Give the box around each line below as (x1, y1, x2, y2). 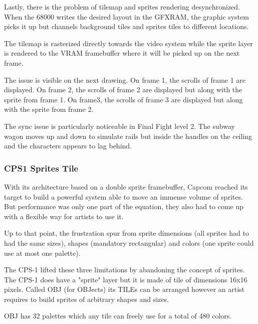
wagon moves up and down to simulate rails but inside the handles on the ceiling (4, 130, 252, 141)
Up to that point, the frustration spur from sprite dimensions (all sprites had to (4, 228, 249, 238)
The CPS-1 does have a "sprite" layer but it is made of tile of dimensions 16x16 (4, 274, 247, 284)
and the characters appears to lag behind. (4, 140, 132, 151)
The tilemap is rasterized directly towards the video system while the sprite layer (4, 38, 253, 48)
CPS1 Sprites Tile (4, 161, 79, 174)
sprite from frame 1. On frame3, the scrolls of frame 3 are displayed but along (4, 94, 243, 104)
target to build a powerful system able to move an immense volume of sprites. (4, 191, 243, 202)
